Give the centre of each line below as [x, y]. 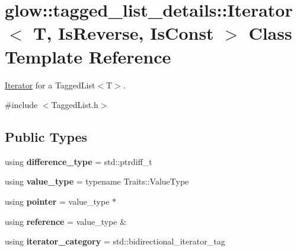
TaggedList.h [75, 105]
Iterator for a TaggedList [50, 85]
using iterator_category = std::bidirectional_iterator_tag [115, 241]
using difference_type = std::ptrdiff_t [79, 161]
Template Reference [88, 56]
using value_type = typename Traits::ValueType [97, 181]
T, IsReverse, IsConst [124, 33]
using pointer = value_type [57, 201]
